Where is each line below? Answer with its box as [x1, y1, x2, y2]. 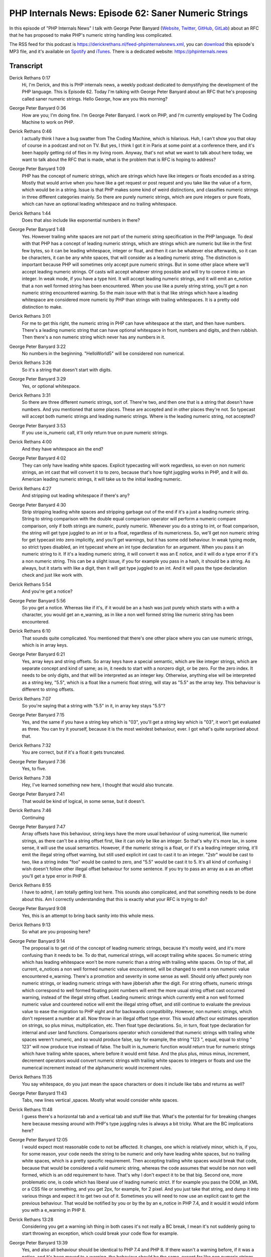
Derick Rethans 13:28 [9, 1216, 54, 1222]
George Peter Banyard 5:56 [9, 597, 66, 603]
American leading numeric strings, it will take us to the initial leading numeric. [22, 476, 182, 482]
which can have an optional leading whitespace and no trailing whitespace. [22, 201, 177, 207]
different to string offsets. [22, 686, 75, 692]
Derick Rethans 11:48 [9, 1106, 53, 1112]
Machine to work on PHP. [22, 119, 75, 125]
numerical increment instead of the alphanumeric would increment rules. [22, 1064, 172, 1070]
